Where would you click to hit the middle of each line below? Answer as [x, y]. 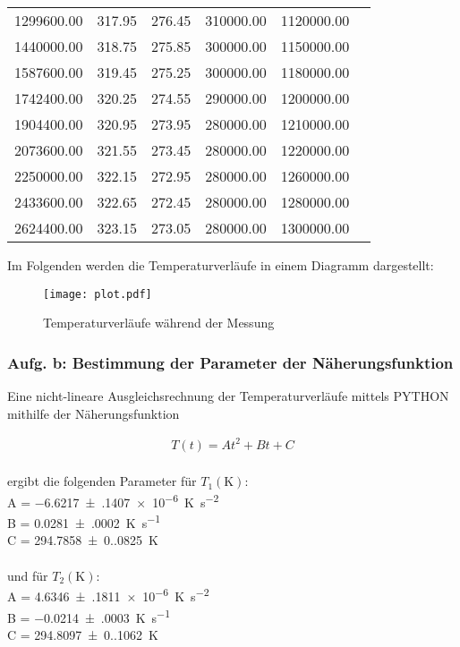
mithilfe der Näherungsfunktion [94, 413]
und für [28, 575]
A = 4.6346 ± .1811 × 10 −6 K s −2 [108, 595]
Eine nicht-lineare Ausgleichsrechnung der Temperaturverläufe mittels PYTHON [228, 396]
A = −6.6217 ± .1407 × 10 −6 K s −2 [113, 500]
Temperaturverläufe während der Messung [159, 323]
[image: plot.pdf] [98, 294]
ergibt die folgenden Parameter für [102, 481]
